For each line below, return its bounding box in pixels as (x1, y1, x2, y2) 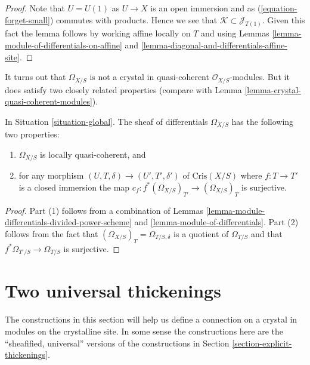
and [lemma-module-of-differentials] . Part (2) (134, 216, 299, 228)
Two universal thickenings (5, 278, 221, 303)
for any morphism (18, 169, 84, 182)
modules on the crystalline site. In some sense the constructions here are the (5, 324, 283, 337)
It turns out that (5, 70, 66, 83)
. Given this (262, 13, 305, 26)
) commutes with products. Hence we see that (49, 13, 218, 26)
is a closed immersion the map (18, 180, 130, 193)
